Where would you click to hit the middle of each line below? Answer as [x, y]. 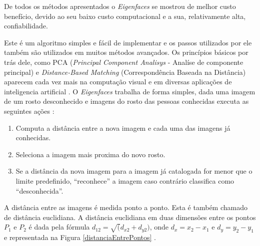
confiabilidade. [26, 26]
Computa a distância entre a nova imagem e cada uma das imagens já [123, 127]
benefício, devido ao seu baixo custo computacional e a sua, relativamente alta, [125, 16]
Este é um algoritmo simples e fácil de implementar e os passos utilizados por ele [128, 42]
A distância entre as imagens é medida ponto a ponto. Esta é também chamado [126, 207]
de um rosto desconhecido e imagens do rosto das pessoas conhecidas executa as [126, 101]
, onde [159, 227]
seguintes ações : [29, 111]
